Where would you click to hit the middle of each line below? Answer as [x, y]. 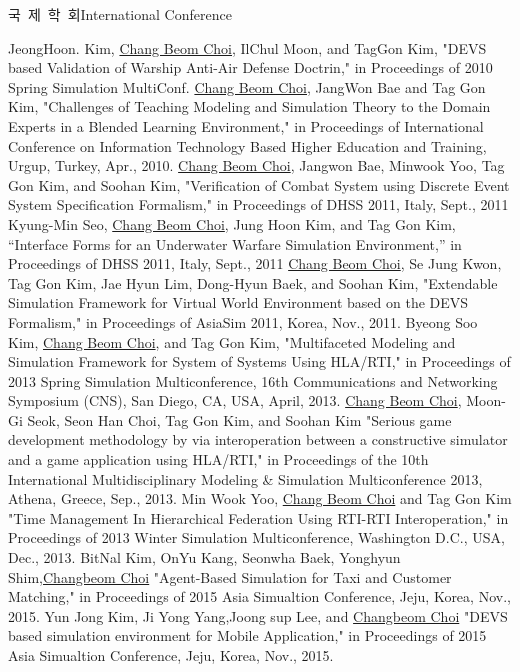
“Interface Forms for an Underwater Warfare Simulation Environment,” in [235, 243]
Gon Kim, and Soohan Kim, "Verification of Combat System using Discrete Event [259, 184]
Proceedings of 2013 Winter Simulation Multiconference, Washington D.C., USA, [256, 537]
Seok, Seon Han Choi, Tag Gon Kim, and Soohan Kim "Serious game [239, 419]
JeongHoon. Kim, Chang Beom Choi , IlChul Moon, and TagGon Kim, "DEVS [247, 47]
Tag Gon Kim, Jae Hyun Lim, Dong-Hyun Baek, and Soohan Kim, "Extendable [253, 282]
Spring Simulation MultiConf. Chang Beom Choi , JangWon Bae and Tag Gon [247, 86]
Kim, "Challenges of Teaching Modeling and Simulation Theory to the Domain [249, 106]
